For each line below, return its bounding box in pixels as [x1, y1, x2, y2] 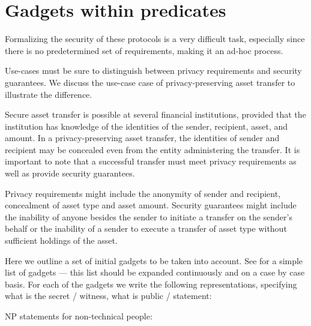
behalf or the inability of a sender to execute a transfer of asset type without [5, 222, 287, 235]
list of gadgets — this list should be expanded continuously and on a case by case [5, 266, 305, 279]
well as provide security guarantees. [5, 167, 135, 180]
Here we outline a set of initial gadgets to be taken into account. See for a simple [5, 254, 303, 267]
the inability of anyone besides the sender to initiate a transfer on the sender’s [5, 210, 292, 223]
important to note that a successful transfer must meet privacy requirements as [5, 155, 297, 168]
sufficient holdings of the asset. [5, 234, 118, 247]
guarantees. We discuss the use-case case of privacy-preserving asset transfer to [5, 76, 295, 88]
